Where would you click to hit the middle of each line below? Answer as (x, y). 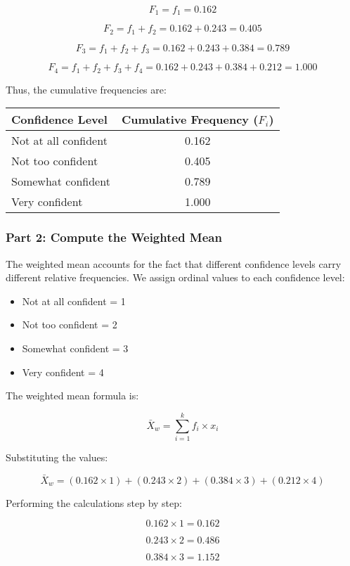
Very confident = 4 (63, 372)
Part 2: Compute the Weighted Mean (114, 237)
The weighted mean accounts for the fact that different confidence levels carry (174, 263)
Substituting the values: (57, 457)
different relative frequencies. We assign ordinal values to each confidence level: (175, 277)
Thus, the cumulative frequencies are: (86, 89)
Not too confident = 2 (70, 324)
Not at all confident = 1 (74, 301)
